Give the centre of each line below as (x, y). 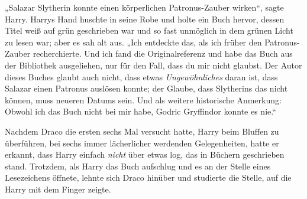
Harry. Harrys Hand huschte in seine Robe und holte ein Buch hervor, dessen (145, 19)
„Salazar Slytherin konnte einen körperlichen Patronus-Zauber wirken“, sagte (144, 7)
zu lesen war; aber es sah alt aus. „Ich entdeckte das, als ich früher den (133, 42)
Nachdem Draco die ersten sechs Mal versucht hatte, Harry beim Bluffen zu (142, 131)
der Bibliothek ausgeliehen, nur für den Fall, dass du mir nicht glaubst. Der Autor (153, 65)
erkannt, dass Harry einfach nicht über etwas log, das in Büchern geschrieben (145, 154)
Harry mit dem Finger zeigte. (58, 189)
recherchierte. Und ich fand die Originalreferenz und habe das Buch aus (163, 53)
